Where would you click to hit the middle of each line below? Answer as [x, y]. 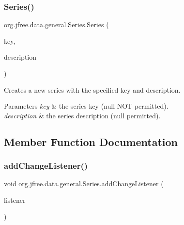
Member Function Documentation [91, 141]
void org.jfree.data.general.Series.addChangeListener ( [84, 184]
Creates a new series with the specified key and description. [92, 89]
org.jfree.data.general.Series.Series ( [56, 24]
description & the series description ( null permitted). [82, 115]
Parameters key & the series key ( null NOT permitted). [86, 106]
